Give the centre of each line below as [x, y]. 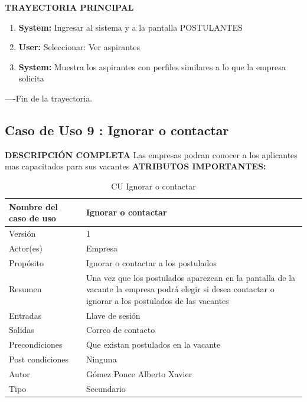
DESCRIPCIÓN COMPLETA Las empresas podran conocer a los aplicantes [151, 154]
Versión [22, 233]
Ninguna [101, 359]
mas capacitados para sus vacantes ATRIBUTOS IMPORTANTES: [135, 166]
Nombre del [33, 206]
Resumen [25, 289]
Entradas [25, 315]
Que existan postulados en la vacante [153, 344]
